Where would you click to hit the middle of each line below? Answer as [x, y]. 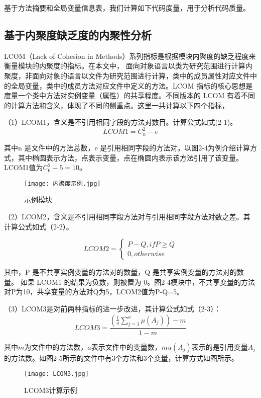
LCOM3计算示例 [51, 390]
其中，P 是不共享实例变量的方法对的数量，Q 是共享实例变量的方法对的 [120, 272]
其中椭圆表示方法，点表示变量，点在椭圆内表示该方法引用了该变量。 [130, 157]
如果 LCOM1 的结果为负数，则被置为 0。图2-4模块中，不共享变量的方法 [138, 282]
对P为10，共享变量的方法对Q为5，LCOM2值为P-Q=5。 [94, 292]
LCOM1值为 [24, 167]
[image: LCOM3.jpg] [56, 374]
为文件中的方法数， [56, 346]
